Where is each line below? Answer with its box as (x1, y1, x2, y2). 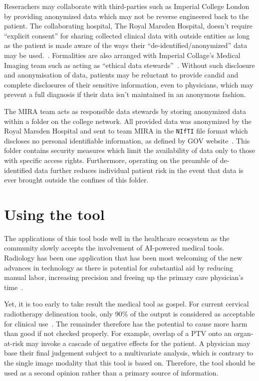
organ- (234, 328, 254, 338)
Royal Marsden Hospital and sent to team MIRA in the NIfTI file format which (4, 125, 248, 136)
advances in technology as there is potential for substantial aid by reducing (4, 262, 234, 272)
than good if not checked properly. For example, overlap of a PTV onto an (4, 328, 232, 338)
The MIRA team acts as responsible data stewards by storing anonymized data (4, 105, 246, 116)
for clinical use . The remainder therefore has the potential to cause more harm (4, 318, 248, 328)
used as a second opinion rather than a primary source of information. (4, 367, 219, 377)
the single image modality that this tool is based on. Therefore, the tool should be (4, 357, 256, 367)
